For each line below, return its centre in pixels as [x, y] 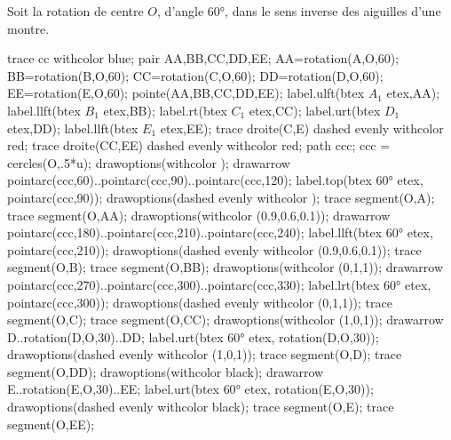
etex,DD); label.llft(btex [73, 128]
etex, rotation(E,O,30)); [309, 389]
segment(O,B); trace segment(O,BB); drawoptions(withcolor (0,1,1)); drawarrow [225, 267]
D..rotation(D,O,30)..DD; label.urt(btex [115, 336]
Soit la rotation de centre [75, 11]
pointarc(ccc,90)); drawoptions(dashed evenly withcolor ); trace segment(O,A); [221, 197]
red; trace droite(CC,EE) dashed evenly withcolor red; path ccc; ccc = [199, 145]
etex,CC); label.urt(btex [315, 110]
